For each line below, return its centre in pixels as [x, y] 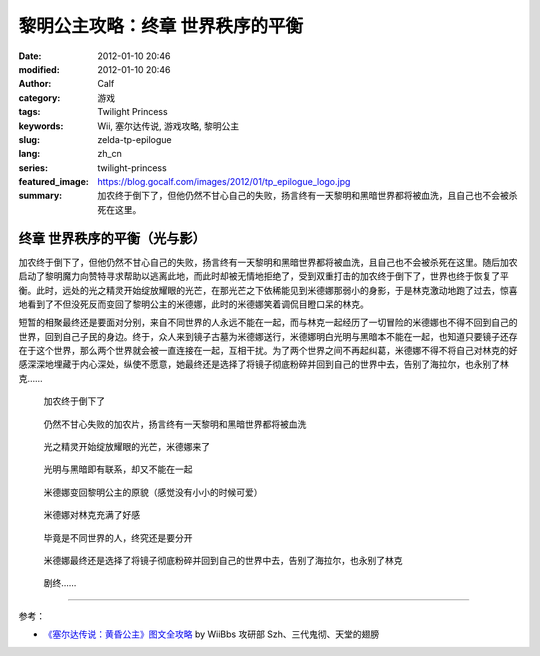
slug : [29, 139]
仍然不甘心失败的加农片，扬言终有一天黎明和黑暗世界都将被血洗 [175, 424]
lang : [29, 154]
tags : [29, 112]
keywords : [41, 126]
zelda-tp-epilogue [134, 139]
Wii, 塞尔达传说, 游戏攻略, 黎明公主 [168, 126]
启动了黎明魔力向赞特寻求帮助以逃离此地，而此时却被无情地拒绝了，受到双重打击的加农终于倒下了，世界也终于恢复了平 [263, 276]
